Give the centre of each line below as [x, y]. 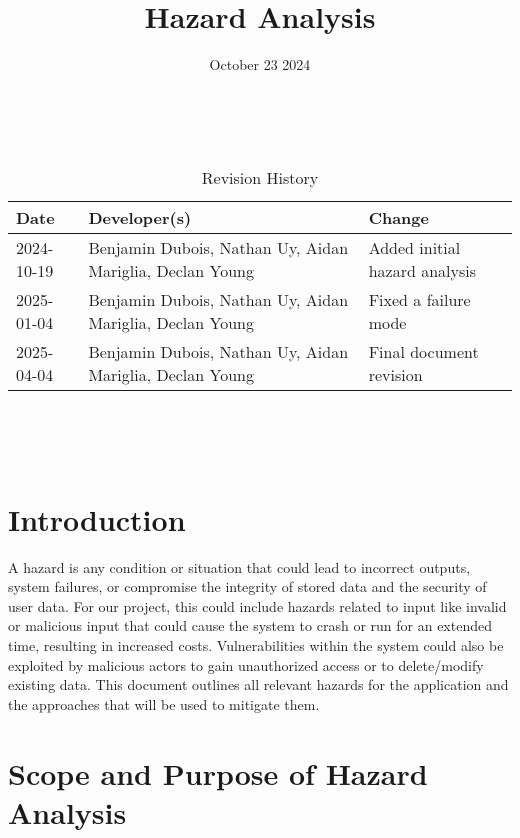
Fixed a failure [419, 300]
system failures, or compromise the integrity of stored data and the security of [247, 586]
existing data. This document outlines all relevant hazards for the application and [258, 684]
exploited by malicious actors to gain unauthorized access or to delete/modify [246, 664]
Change [398, 218]
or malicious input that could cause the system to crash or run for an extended [250, 625]
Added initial [414, 248]
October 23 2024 [260, 64]
